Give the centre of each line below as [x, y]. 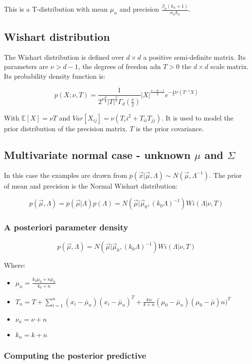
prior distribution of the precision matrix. [66, 128]
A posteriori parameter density [66, 227]
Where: [15, 265]
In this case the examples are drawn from [66, 175]
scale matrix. [229, 66]
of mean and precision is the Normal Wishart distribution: [91, 185]
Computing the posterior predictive [75, 355]
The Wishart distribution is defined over [64, 57]
